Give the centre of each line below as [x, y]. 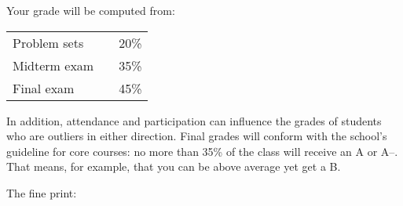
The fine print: [42, 192]
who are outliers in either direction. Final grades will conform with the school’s [197, 136]
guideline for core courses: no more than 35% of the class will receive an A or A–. [202, 151]
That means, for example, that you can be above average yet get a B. [174, 166]
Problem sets [48, 42]
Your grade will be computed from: [91, 10]
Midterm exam [53, 65]
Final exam [44, 88]
